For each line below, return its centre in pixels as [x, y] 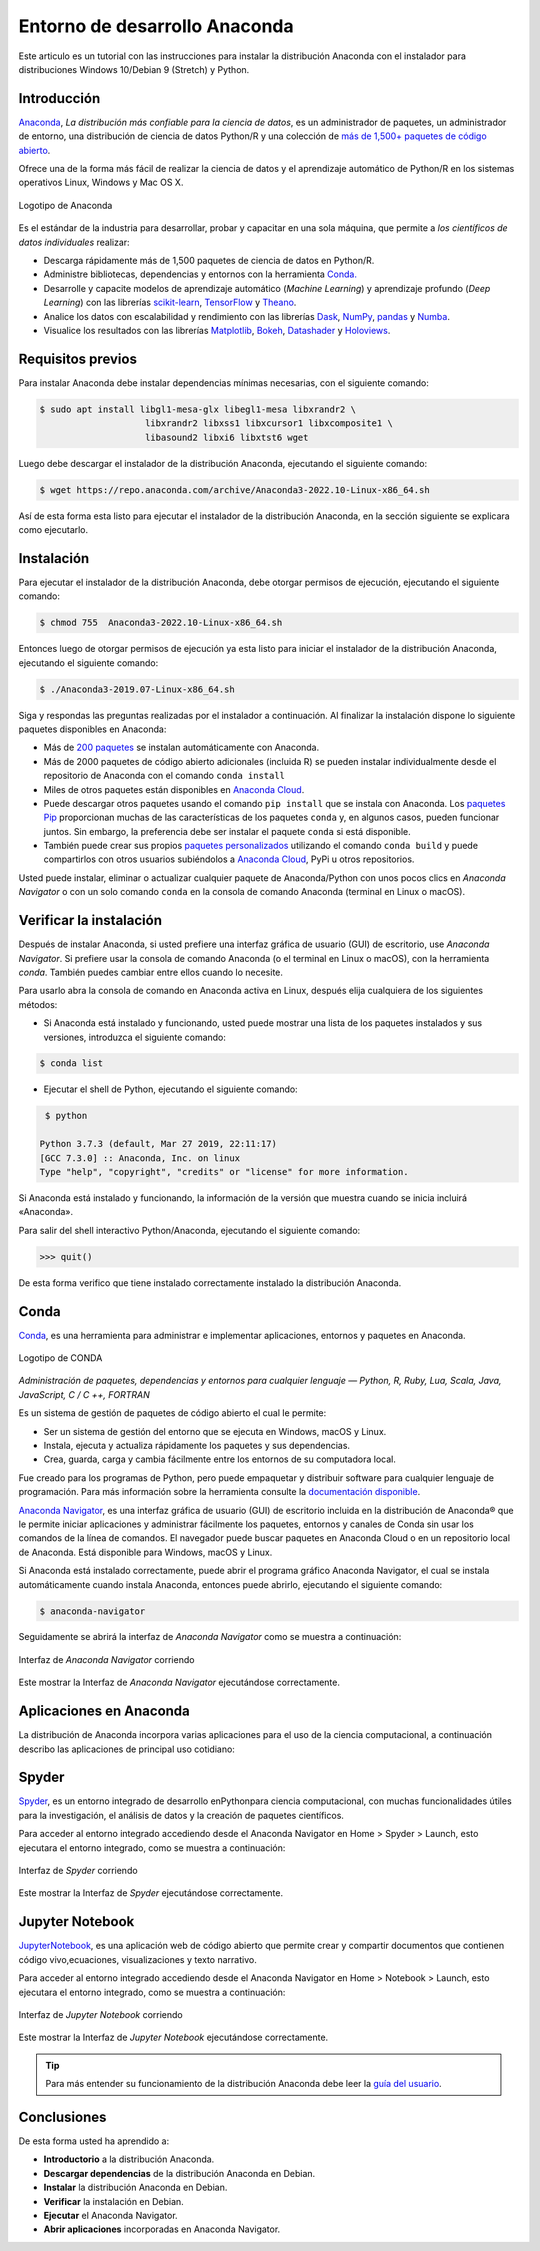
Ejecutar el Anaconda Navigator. [111, 2215]
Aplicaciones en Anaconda [104, 1711]
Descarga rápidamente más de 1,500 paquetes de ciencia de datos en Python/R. [209, 260]
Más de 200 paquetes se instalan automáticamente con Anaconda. [181, 747]
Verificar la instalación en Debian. [113, 2201]
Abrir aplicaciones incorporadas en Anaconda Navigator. [162, 2229]
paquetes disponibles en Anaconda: [92, 729]
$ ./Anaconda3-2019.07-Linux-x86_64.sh [137, 689]
